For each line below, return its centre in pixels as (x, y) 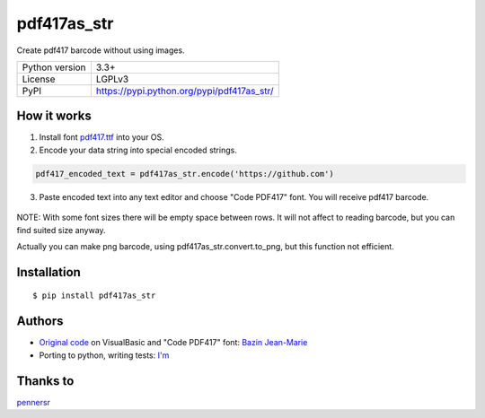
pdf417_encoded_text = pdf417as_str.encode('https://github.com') (185, 174)
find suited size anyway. (62, 230)
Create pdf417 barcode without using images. (101, 50)
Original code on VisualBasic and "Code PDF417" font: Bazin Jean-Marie (173, 343)
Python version (54, 67)
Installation (48, 272)
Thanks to (45, 381)
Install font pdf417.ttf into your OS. (102, 137)
